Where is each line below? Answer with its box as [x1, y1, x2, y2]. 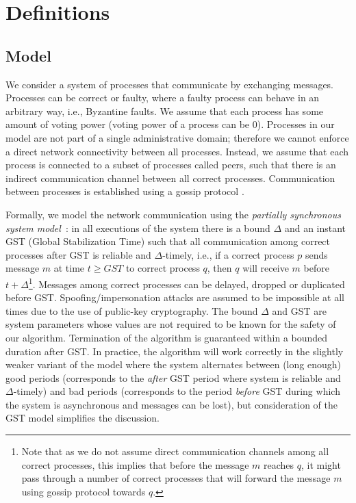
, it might [301, 457, 341, 472]
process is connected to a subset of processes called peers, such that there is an [5, 157, 336, 172]
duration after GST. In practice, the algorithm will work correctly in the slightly [5, 344, 344, 358]
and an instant [284, 220, 346, 235]
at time [53, 261, 85, 275]
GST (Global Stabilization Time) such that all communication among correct [5, 234, 331, 248]
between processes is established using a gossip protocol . [5, 184, 244, 198]
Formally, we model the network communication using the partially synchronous [5, 207, 341, 221]
